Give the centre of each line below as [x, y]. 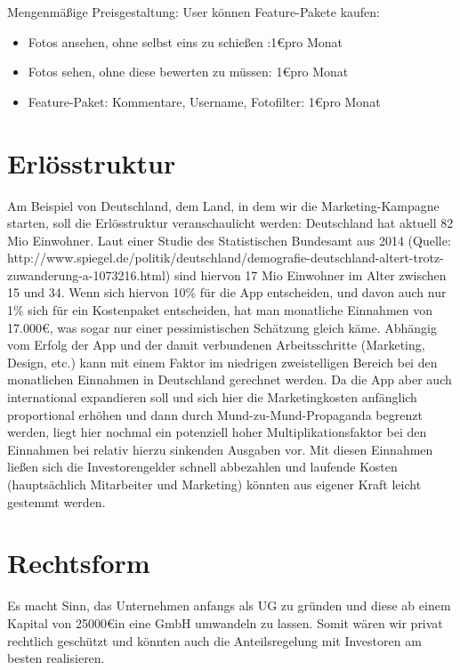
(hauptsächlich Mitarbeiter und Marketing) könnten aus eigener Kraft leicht [214, 484]
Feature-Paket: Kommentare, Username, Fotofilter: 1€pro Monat [204, 101]
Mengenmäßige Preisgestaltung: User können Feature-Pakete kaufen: [194, 12]
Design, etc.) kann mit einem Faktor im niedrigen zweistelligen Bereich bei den [222, 362]
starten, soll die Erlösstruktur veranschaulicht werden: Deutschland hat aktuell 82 [230, 223]
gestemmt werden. [56, 501]
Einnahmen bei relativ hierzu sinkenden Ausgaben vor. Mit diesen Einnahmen [220, 449]
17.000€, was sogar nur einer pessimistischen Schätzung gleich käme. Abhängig [222, 327]
